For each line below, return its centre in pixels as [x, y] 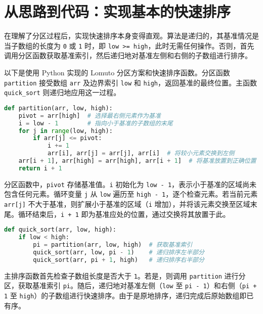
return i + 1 [40, 168]
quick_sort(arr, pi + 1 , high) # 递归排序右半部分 [119, 260]
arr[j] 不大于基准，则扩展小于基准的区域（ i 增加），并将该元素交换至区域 [127, 204]
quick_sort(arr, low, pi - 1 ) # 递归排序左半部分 [119, 252]
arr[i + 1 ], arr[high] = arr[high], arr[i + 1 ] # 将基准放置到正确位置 [137, 161]
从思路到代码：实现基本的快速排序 [118, 11]
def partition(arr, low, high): [58, 108]
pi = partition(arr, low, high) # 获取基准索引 [113, 245]
